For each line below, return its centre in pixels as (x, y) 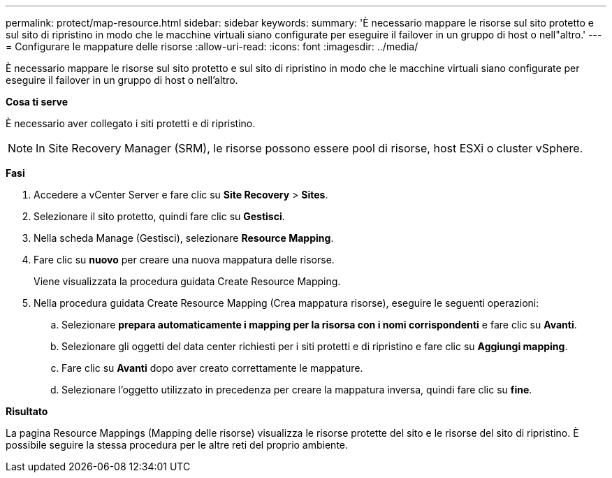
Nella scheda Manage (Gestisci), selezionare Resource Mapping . (184, 238)
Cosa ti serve (37, 102)
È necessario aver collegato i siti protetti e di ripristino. (131, 123)
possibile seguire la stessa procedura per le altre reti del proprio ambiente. (177, 445)
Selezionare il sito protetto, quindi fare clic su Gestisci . (159, 216)
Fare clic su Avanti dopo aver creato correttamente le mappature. (212, 368)
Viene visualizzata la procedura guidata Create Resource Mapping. (187, 281)
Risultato (27, 411)
